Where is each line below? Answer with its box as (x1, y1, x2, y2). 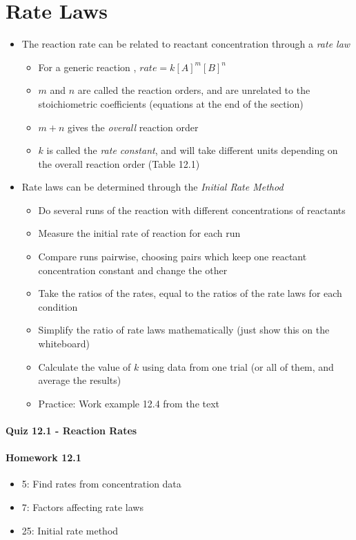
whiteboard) (38, 336, 90, 351)
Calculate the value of (38, 359, 131, 374)
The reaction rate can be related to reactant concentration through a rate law (21, 37, 350, 51)
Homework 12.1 (6, 450, 81, 465)
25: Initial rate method (21, 523, 119, 537)
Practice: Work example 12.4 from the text (38, 396, 220, 410)
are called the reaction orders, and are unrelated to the (77, 83, 310, 97)
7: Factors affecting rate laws (21, 499, 144, 514)
